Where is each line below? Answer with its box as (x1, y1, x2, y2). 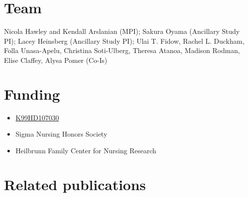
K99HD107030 (15, 112, 59, 122)
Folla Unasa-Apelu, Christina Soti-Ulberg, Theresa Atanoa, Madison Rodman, (4, 45, 240, 56)
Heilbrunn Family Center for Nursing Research (15, 145, 156, 155)
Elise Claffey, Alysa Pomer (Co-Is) (4, 55, 108, 65)
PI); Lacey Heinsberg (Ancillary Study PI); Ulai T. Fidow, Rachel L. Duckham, (4, 35, 245, 46)
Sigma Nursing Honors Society (15, 129, 108, 139)
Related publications (4, 174, 146, 194)
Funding (4, 84, 60, 104)
